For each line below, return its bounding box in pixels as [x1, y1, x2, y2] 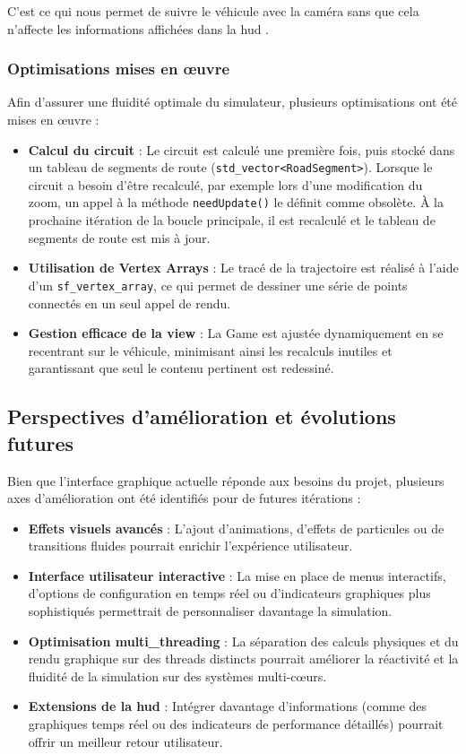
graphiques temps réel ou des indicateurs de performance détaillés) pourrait [28, 715, 444, 733]
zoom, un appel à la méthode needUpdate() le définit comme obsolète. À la [28, 193, 444, 212]
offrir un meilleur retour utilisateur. [28, 732, 223, 750]
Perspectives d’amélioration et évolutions [7, 403, 396, 430]
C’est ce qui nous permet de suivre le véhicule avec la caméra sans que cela [7, 2, 419, 20]
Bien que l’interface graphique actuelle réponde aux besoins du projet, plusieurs [7, 471, 444, 490]
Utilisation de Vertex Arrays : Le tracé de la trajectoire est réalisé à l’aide [28, 258, 459, 277]
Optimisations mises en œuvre [7, 57, 230, 80]
